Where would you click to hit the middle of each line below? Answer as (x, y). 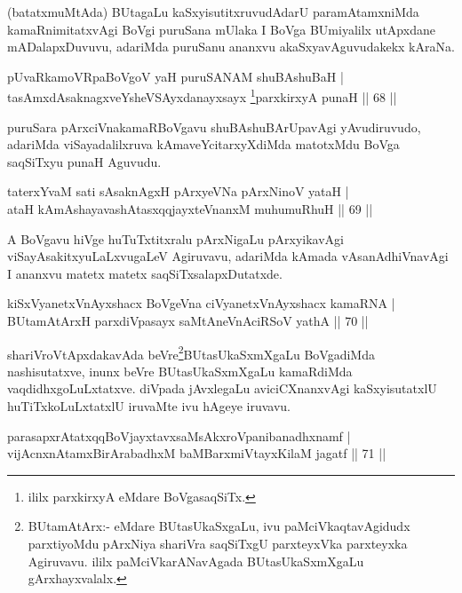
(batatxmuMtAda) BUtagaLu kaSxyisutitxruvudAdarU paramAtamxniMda (213, 12)
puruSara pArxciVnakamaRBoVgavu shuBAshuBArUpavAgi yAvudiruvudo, (214, 127)
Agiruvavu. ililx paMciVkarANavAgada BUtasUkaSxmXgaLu (196, 561)
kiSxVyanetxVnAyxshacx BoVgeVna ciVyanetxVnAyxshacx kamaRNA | (201, 303)
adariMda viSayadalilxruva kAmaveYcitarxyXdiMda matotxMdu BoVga (203, 144)
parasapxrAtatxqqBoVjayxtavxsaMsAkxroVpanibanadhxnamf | (179, 435)
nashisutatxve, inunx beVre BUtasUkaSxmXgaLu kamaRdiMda (180, 371)
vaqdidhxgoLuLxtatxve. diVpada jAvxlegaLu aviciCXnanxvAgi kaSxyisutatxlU (222, 388)
